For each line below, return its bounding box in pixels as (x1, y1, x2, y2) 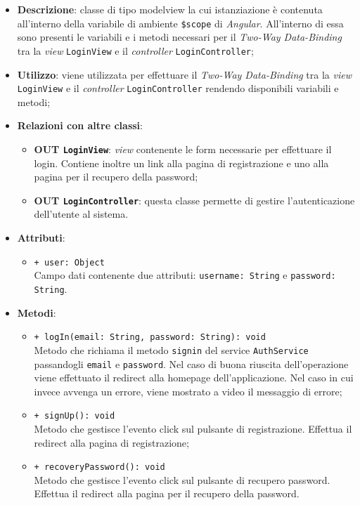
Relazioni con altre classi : (17, 118, 143, 133)
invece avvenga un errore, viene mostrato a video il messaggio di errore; (34, 383, 342, 398)
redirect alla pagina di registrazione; (34, 435, 189, 450)
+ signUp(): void (34, 411, 115, 421)
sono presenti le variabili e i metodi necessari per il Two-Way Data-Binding (17, 29, 342, 44)
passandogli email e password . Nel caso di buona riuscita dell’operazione (34, 356, 349, 371)
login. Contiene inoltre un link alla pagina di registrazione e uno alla (34, 155, 329, 170)
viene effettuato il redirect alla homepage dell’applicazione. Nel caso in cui (34, 370, 354, 385)
